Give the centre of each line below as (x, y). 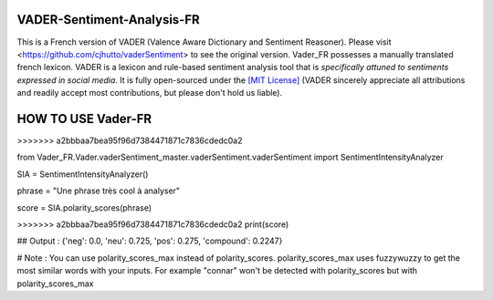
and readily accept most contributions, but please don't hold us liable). (150, 93)
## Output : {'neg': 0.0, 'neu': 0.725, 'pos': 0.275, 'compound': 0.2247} (150, 241)
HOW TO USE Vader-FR (84, 119)
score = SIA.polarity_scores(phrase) (84, 207)
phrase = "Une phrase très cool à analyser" (99, 191)
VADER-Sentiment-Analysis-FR (108, 20)
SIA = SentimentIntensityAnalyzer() (83, 174)
